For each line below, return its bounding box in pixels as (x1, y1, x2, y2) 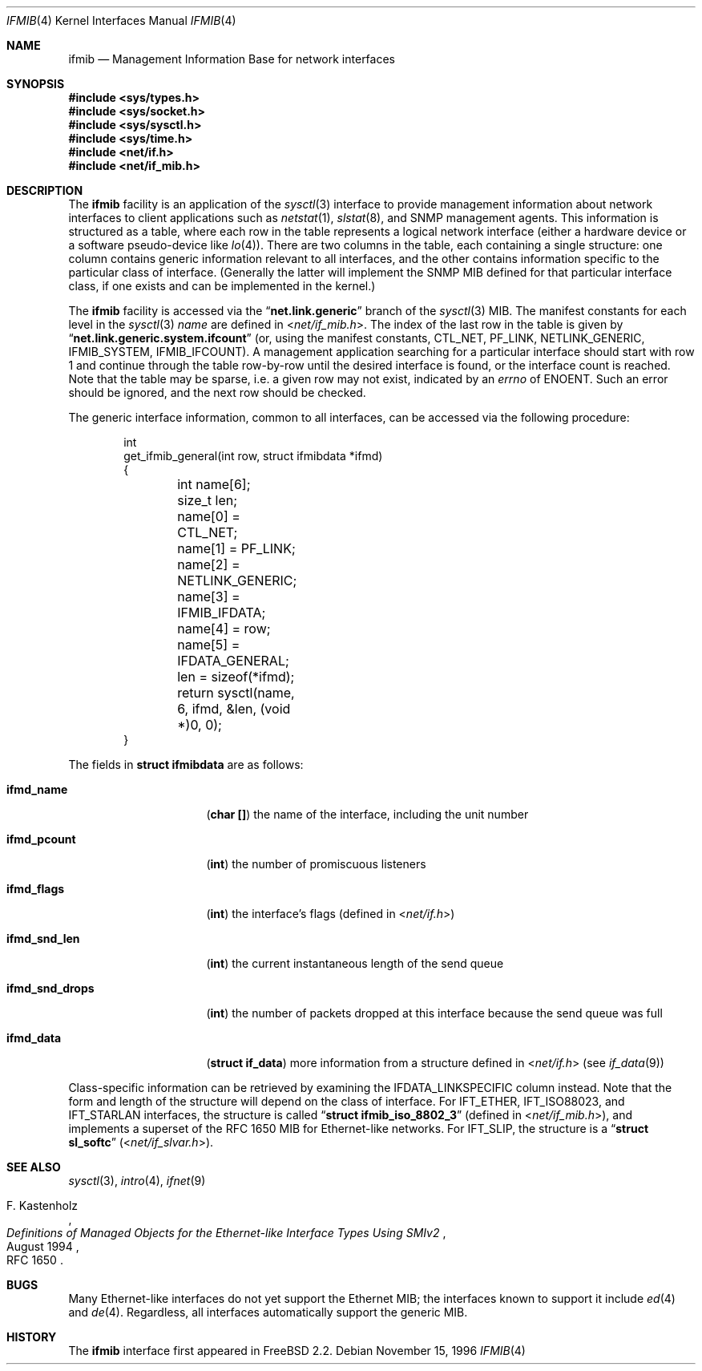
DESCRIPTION (6, 184, 83, 197)
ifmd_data (6, 1031, 62, 1045)
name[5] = (177, 637, 240, 653)
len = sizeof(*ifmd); (177, 669, 295, 685)
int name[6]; (177, 476, 251, 492)
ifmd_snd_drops (6, 981, 95, 995)
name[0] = (177, 508, 240, 524)
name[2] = (177, 556, 240, 572)
